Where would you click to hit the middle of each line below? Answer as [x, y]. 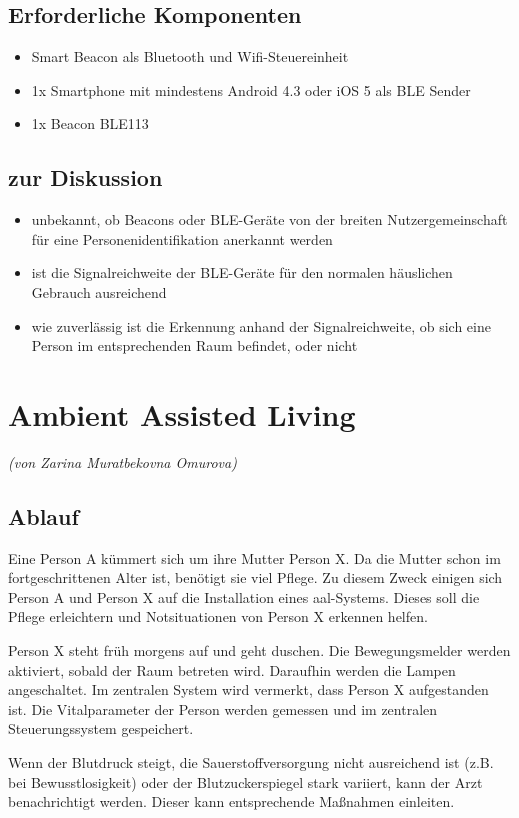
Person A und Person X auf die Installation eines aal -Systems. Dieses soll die [244, 596]
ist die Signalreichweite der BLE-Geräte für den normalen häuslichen [242, 272]
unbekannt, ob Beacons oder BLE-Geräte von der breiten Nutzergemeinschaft [269, 219]
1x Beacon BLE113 [90, 123]
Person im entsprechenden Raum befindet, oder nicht [194, 345]
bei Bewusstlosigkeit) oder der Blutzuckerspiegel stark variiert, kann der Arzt [245, 781]
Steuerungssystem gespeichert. [101, 728]
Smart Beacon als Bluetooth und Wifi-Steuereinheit [190, 56]
